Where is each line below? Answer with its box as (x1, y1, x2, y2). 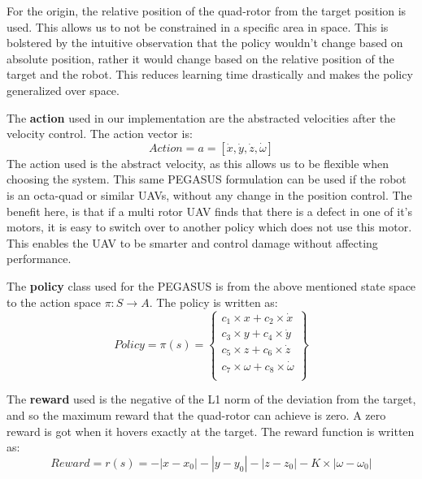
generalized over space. (7, 81, 120, 98)
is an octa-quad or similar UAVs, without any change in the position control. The (7, 186, 412, 203)
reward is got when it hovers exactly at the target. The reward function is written (7, 422, 415, 439)
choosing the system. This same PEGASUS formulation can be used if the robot (7, 170, 407, 188)
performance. (7, 250, 72, 267)
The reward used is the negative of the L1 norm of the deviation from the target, (7, 391, 416, 408)
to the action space (7, 293, 101, 310)
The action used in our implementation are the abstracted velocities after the (7, 109, 396, 126)
